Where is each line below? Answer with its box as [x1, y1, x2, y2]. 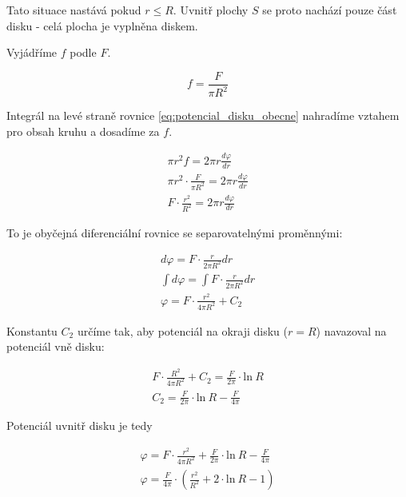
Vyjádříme [6, 44, 58, 61]
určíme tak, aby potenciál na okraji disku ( [77, 322, 288, 339]
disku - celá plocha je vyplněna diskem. [6, 17, 198, 34]
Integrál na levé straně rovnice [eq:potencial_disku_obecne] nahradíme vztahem [6, 107, 400, 124]
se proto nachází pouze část [262, 2, 397, 18]
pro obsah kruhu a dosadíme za [6, 122, 160, 139]
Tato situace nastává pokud [6, 2, 141, 18]
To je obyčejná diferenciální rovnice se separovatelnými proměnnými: [6, 224, 343, 241]
